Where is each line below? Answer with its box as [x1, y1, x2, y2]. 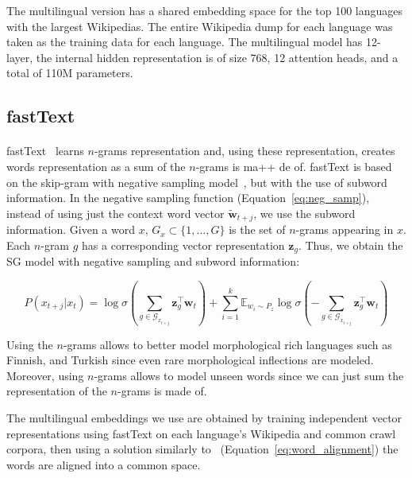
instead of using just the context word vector [6, 204, 225, 221]
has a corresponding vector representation [82, 236, 285, 253]
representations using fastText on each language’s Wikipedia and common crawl [6, 425, 396, 441]
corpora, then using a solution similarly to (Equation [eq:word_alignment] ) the [6, 441, 399, 457]
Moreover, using [6, 367, 84, 383]
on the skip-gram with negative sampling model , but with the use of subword [6, 173, 387, 190]
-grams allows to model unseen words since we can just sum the [94, 367, 404, 383]
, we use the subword [253, 204, 356, 221]
